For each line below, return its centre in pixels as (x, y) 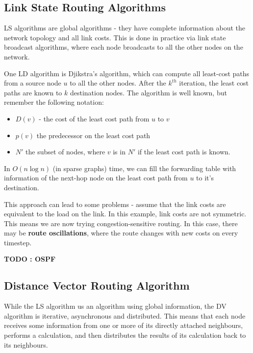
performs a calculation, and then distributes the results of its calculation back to (125, 335)
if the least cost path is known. (184, 152)
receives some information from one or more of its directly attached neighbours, (124, 325)
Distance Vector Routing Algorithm (97, 285)
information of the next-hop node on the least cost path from (96, 178)
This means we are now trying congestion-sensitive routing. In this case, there (121, 223)
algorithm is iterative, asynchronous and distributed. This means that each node (125, 315)
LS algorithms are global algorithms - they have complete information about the (125, 28)
